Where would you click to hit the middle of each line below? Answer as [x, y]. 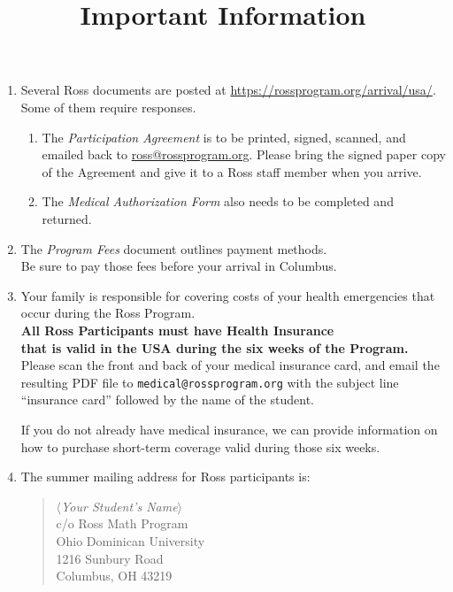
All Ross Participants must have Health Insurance [177, 330]
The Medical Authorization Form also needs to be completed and [218, 201]
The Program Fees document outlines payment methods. [174, 248]
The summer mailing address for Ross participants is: [165, 477]
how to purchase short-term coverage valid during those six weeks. [200, 446]
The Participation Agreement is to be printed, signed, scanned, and [224, 137]
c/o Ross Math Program [122, 523]
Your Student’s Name [119, 506]
